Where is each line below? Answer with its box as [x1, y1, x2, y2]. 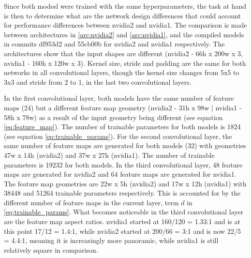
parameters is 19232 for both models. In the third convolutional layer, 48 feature [4, 159, 243, 169]
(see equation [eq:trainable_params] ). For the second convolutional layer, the [4, 131, 232, 141]
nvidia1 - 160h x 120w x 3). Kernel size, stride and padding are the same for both [4, 58, 246, 68]
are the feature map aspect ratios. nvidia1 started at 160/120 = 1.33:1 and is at [4, 216, 240, 227]
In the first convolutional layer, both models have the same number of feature [4, 93, 234, 103]
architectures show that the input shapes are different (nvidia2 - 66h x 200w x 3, [4, 48, 243, 58]
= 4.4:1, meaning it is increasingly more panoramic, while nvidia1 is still [4, 235, 219, 245]
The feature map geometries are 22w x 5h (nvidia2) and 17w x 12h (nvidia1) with [4, 178, 247, 188]
